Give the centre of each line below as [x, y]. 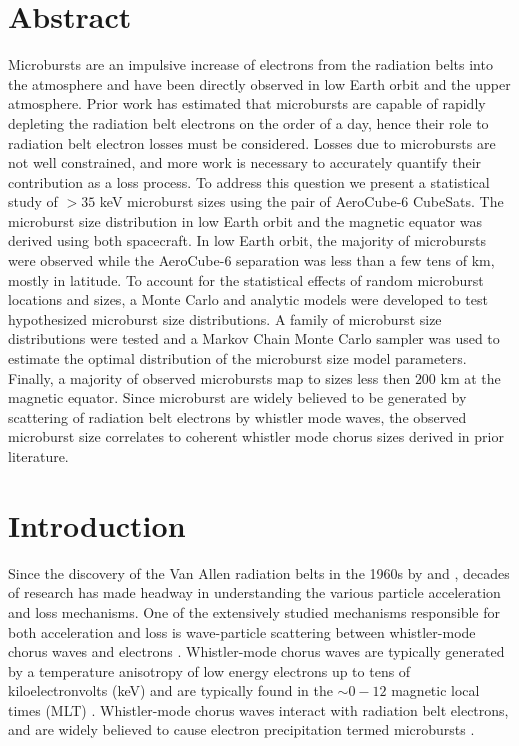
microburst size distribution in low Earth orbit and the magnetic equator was [245, 220]
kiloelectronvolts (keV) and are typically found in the [170, 690]
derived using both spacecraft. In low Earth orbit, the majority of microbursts [247, 240]
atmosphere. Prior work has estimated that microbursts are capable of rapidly [247, 103]
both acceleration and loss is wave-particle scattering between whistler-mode [242, 631]
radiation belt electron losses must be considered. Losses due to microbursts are [252, 142]
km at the [470, 377]
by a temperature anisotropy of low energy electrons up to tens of [209, 670]
